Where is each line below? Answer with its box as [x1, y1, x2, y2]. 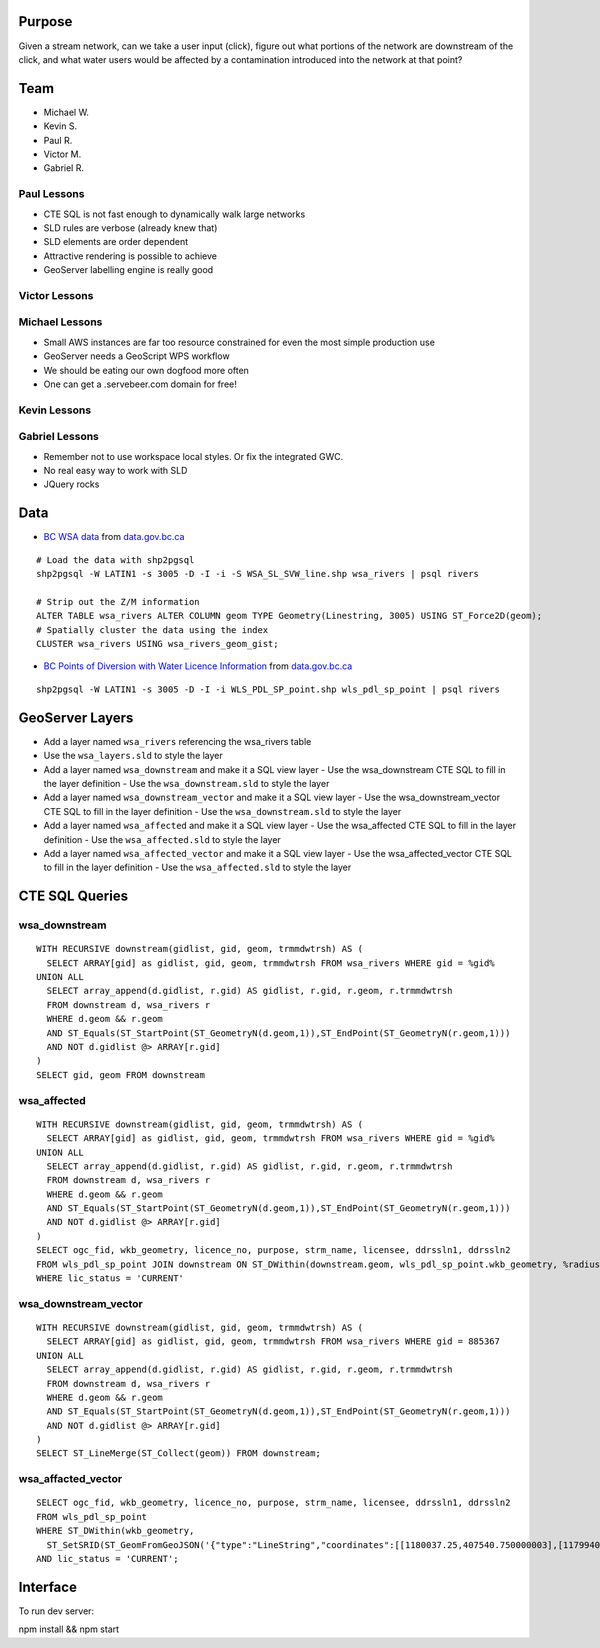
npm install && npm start [18, 1623, 120, 1635]
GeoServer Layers [18, 709, 134, 726]
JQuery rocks [43, 478, 100, 490]
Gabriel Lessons [18, 430, 100, 444]
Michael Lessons [18, 315, 103, 329]
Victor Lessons [18, 288, 94, 302]
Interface [18, 1578, 77, 1595]
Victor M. [43, 148, 82, 160]
